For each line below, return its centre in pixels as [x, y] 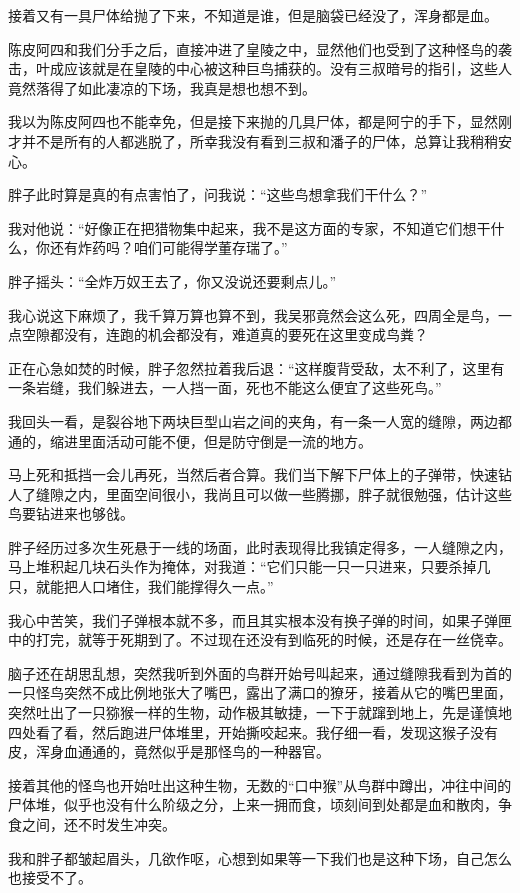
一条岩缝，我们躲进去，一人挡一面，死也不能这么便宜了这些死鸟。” [225, 387]
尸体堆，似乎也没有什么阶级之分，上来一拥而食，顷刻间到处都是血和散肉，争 [260, 804]
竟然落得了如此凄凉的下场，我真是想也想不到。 [162, 87]
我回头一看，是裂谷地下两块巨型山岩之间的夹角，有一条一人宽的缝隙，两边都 [260, 420]
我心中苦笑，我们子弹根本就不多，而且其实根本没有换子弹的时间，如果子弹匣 [260, 619]
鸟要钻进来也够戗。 [71, 513]
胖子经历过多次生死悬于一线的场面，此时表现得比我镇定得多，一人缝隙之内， [260, 546]
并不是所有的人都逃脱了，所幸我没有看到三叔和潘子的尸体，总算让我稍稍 [259, 140]
